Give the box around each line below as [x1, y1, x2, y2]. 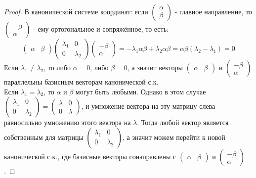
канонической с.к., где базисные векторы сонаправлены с [4, 151, 176, 161]
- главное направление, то [174, 6, 252, 16]
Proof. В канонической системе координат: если [4, 6, 148, 16]
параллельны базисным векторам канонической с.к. [4, 77, 159, 87]
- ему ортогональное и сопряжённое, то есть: [33, 24, 169, 34]
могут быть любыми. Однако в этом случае [75, 86, 206, 96]
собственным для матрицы [4, 132, 84, 142]
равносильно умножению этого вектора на [4, 117, 131, 128]
